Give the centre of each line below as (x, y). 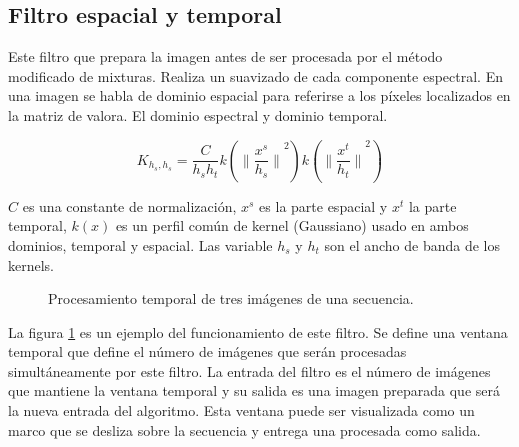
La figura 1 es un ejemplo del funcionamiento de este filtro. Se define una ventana (258, 331)
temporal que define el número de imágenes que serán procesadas (207, 351)
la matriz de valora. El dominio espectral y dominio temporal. (198, 114)
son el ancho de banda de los (412, 244)
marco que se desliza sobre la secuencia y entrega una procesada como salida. (244, 429)
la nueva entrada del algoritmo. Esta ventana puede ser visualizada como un (241, 410)
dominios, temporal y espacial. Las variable (140, 244)
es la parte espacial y (323, 205)
